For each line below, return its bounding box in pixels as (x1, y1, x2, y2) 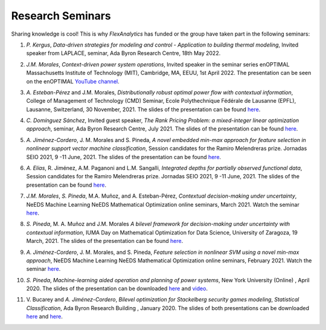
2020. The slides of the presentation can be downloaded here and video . (26, 285, 208, 293)
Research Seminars (11, 9, 111, 22)
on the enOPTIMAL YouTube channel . (26, 77, 120, 85)
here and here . (26, 313, 63, 320)
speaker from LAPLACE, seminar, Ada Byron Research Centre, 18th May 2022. (26, 50, 221, 57)
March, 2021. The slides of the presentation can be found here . (26, 238, 184, 245)
